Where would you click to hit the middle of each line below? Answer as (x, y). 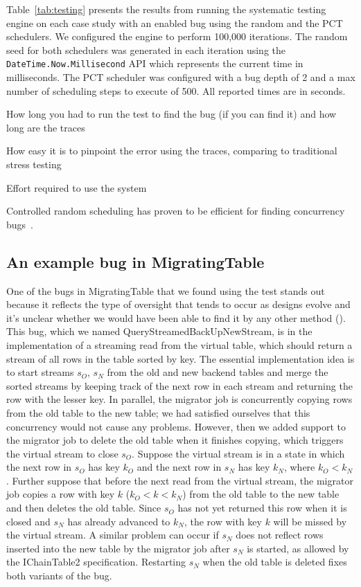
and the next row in (179, 467)
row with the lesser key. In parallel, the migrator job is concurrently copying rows (179, 399)
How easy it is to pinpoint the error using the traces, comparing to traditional (172, 151)
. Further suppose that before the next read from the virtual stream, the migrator (180, 480)
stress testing (34, 164)
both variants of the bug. (59, 576)
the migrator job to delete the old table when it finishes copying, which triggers (175, 440)
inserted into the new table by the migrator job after (118, 548)
